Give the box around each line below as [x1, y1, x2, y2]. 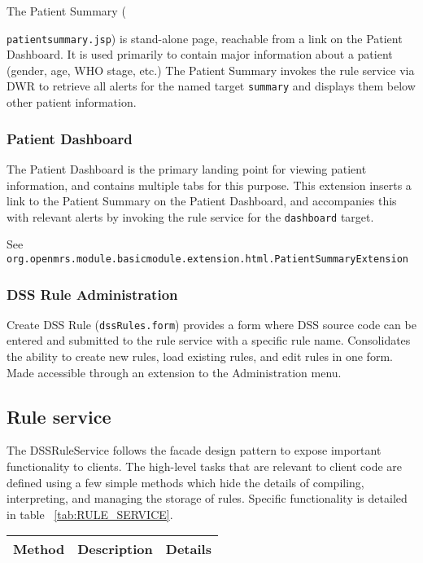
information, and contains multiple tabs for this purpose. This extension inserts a [7, 176, 412, 193]
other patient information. [7, 94, 137, 111]
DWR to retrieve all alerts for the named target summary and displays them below [7, 77, 416, 95]
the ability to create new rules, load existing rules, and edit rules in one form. [7, 348, 393, 365]
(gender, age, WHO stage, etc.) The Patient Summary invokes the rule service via [7, 61, 415, 78]
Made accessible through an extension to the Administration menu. [7, 363, 342, 380]
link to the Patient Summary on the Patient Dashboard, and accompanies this [7, 192, 397, 209]
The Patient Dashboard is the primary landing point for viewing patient [7, 160, 367, 177]
